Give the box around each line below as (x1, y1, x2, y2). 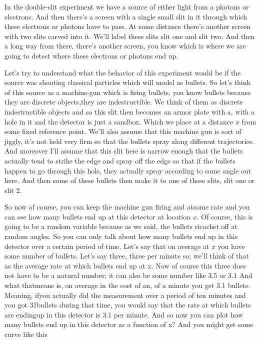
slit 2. (4, 184, 22, 195)
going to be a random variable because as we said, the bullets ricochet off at (4, 221, 237, 231)
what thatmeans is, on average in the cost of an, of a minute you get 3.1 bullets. (4, 280, 250, 290)
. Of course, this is (196, 211, 253, 221)
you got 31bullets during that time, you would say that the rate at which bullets (4, 299, 251, 310)
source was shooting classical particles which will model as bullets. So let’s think (4, 77, 250, 87)
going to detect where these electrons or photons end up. (4, 50, 178, 60)
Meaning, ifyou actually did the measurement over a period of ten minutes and (4, 289, 246, 300)
